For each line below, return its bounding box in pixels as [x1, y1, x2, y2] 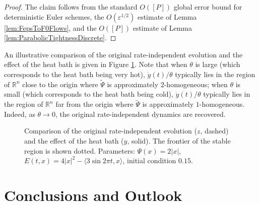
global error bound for [173, 2, 242, 12]
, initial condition [122, 155, 176, 166]
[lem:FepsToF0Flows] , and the [4, 22, 97, 33]
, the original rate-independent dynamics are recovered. [55, 108, 226, 119]
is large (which [195, 59, 240, 70]
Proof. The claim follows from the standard [4, 2, 138, 12]
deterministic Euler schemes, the [4, 11, 104, 22]
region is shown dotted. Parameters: [24, 145, 135, 156]
